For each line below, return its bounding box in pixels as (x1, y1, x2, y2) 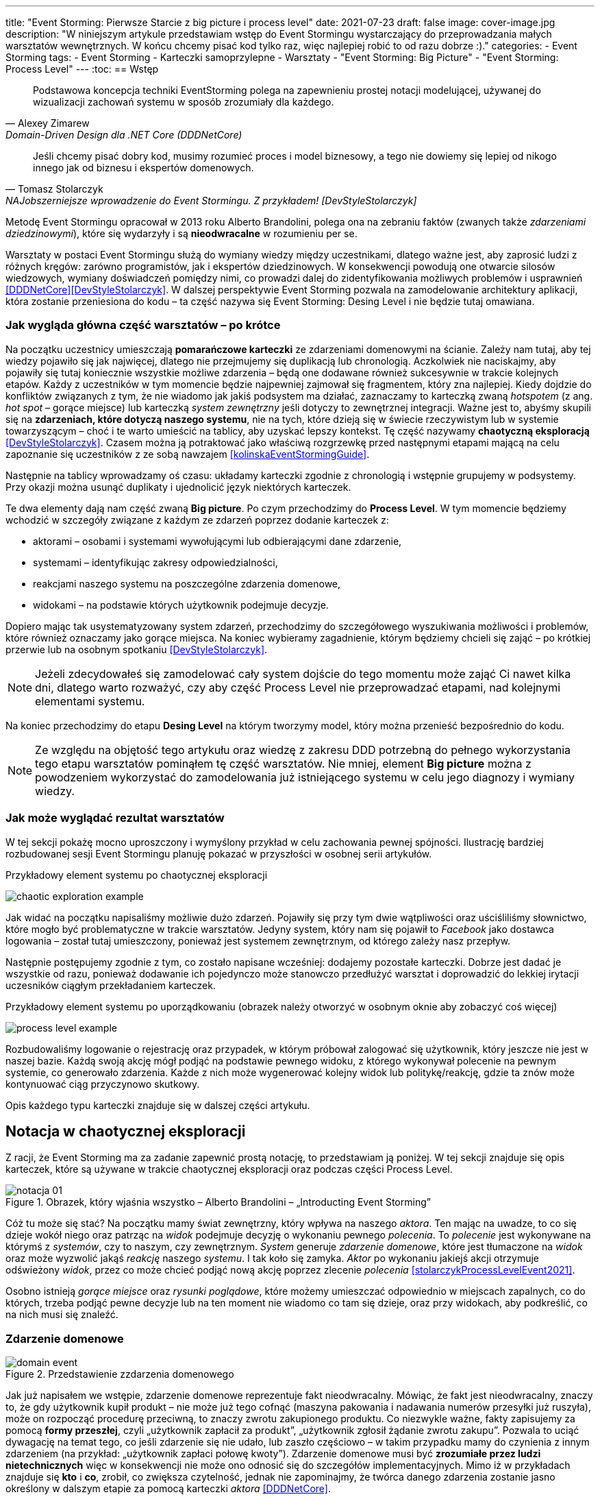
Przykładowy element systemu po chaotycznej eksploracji (5, 868, 268, 881)
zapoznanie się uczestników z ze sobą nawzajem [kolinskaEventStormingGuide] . (5, 448, 370, 460)
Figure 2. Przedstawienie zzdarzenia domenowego (5, 1368, 234, 1380)
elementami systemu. (35, 694, 145, 708)
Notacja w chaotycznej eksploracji (5, 1122, 246, 1140)
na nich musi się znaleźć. (5, 1309, 118, 1321)
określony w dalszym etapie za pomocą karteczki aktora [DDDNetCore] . (5, 1483, 331, 1495)
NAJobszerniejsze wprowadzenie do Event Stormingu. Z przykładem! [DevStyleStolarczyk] (5, 195, 417, 206)
